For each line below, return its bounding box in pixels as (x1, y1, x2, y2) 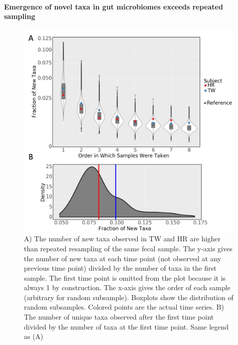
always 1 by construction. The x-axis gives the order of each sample (24, 282, 231, 293)
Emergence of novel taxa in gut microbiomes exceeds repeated (4, 1, 223, 11)
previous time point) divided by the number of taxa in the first (24, 263, 217, 273)
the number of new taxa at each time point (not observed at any (24, 253, 222, 263)
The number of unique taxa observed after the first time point (24, 312, 214, 322)
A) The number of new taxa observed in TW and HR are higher (24, 233, 221, 244)
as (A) (24, 331, 43, 342)
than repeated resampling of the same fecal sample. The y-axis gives (24, 243, 233, 253)
